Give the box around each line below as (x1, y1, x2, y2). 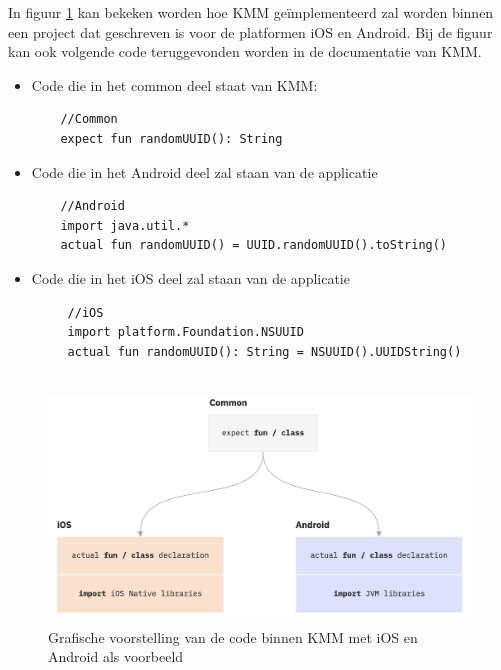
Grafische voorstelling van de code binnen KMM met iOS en (48, 626, 418, 647)
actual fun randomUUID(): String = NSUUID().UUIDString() (67, 344, 462, 359)
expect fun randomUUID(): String (60, 131, 283, 146)
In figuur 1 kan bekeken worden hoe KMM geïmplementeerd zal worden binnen (8, 2, 494, 22)
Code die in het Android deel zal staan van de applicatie (31, 161, 378, 182)
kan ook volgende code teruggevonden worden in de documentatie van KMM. (8, 41, 482, 62)
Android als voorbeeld (48, 646, 184, 667)
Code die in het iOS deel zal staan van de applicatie (31, 267, 350, 288)
